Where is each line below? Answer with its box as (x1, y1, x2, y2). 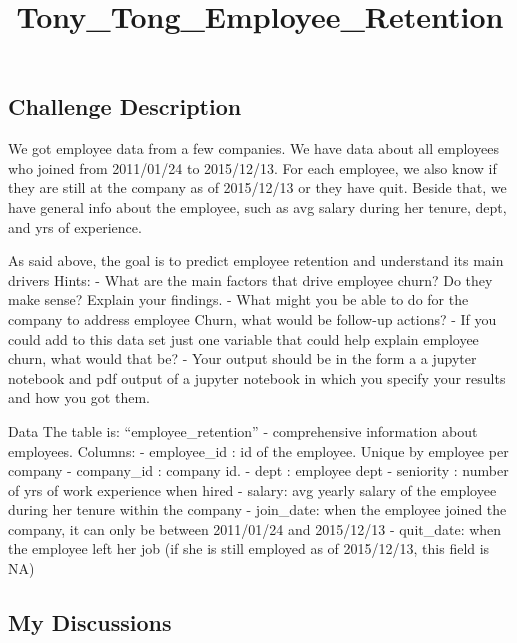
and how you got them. (8, 387, 150, 408)
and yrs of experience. (8, 216, 142, 237)
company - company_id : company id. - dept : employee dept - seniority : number (8, 460, 509, 481)
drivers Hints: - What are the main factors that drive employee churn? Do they (8, 269, 493, 290)
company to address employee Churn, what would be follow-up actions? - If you (8, 308, 497, 329)
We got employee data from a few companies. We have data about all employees (8, 138, 499, 159)
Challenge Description (8, 91, 242, 122)
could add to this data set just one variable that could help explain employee (8, 328, 479, 349)
